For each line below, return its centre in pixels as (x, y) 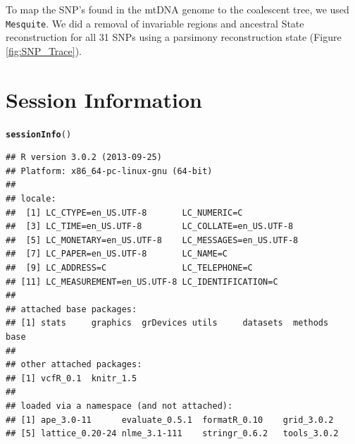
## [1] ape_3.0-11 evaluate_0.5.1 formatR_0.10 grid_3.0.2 (170, 420)
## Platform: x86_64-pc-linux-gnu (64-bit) (109, 171)
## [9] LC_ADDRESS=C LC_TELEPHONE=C (129, 267)
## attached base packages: (71, 309)
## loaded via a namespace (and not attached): (119, 406)
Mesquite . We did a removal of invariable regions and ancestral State (155, 23)
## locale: (31, 199)
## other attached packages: (74, 365)
